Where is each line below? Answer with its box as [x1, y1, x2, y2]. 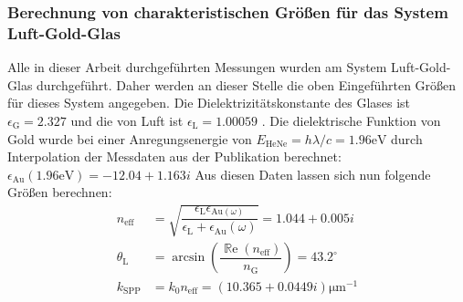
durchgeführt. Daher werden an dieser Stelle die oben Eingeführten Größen [37, 75, 457, 94]
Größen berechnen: [7, 182, 112, 202]
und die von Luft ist [70, 110, 184, 130]
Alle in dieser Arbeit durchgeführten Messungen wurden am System [7, 57, 387, 77]
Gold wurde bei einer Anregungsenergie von [7, 129, 252, 148]
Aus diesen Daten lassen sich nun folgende [195, 164, 431, 183]
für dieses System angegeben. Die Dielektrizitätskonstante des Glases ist [7, 93, 411, 112]
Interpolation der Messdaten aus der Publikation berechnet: [7, 147, 342, 166]
